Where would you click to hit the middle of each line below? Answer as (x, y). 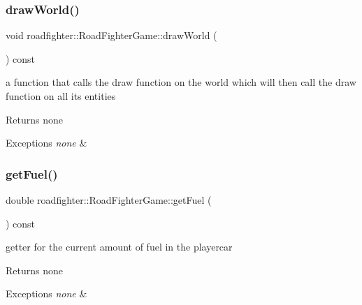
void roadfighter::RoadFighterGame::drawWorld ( (111, 35)
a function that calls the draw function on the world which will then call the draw (181, 82)
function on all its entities (61, 96)
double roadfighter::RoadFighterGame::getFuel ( (109, 200)
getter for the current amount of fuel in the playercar (119, 247)
